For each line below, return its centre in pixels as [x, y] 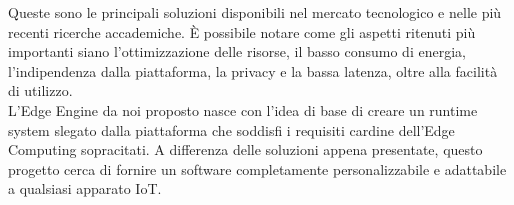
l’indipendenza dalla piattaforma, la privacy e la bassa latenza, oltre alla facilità [253, 70]
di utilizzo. [40, 90]
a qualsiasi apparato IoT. [85, 188]
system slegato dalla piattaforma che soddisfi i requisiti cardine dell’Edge [231, 129]
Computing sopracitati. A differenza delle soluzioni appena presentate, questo [245, 149]
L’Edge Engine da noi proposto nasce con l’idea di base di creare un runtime [243, 109]
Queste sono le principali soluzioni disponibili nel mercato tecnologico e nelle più [255, 12]
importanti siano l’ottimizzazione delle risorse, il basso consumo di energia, [237, 51]
